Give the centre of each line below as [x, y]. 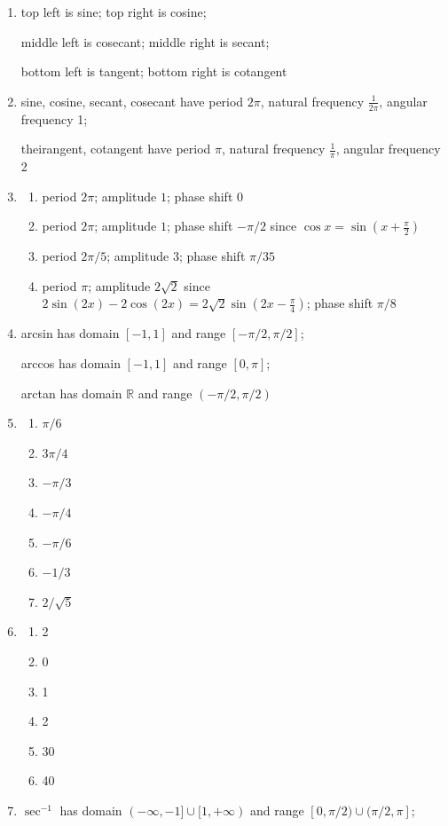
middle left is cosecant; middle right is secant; [145, 41]
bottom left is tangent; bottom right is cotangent [154, 71]
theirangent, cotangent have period [116, 149]
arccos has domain [71, 363]
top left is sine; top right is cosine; [114, 12]
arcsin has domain [70, 333]
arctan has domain [71, 393]
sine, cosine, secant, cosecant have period [132, 101]
